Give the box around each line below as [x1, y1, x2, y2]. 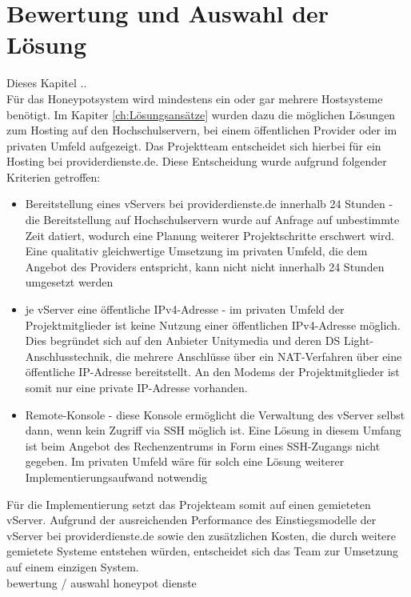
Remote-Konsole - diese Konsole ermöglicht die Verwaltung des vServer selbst [25, 406, 405, 423]
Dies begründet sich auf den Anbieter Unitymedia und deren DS [25, 332, 341, 349]
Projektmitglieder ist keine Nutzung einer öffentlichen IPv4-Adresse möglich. [25, 316, 401, 333]
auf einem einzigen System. [6, 558, 139, 575]
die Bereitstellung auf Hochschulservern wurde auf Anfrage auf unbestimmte [25, 211, 400, 228]
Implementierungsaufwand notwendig [25, 468, 208, 485]
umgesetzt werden [25, 274, 114, 290]
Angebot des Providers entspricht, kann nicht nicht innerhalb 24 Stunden [25, 258, 385, 274]
